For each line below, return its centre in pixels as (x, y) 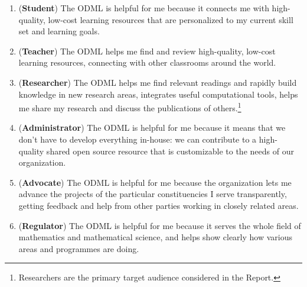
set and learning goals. (59, 31)
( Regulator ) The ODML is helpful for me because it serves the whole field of (160, 225)
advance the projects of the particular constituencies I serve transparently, (153, 194)
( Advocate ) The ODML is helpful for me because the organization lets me (155, 182)
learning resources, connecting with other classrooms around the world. (147, 62)
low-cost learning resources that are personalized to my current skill (171, 19)
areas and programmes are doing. (79, 248)
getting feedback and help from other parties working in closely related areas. (159, 205)
